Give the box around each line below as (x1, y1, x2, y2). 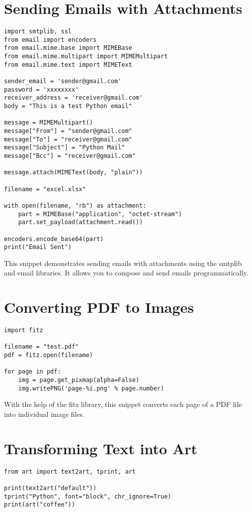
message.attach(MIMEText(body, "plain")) (4, 169, 143, 176)
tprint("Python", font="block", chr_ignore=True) (4, 493, 171, 500)
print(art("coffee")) (4, 501, 76, 509)
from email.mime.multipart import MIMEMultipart (4, 53, 168, 60)
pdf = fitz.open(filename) (4, 352, 93, 359)
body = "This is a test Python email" (4, 103, 132, 110)
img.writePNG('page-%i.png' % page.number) (18, 384, 165, 392)
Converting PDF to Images (4, 297, 194, 317)
